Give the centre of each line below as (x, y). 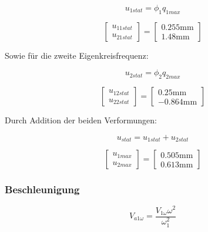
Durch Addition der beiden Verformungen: (81, 120)
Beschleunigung (42, 189)
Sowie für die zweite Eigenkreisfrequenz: (77, 55)
